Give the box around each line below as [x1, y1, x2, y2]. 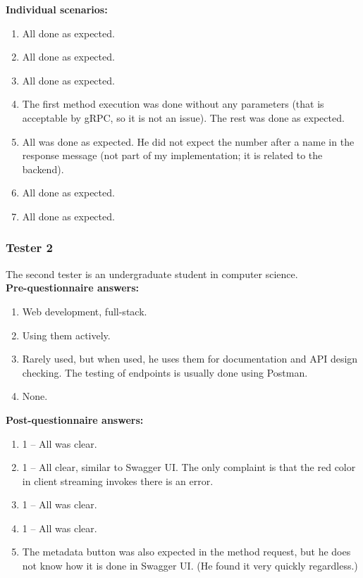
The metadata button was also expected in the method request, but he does [22, 544, 351, 559]
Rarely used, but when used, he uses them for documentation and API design [22, 351, 358, 366]
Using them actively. [22, 327, 111, 342]
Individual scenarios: [6, 2, 108, 16]
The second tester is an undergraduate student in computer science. [6, 266, 298, 281]
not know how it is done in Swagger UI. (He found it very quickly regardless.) [22, 558, 358, 573]
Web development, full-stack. [22, 303, 147, 318]
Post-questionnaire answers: [6, 412, 144, 427]
